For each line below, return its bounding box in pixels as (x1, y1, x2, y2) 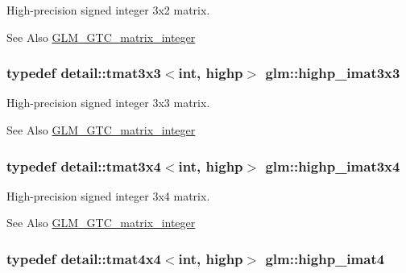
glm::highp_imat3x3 (265, 63, 400, 83)
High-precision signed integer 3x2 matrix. (6, 2, 210, 18)
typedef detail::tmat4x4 (6, 248, 161, 268)
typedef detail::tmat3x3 (6, 63, 161, 83)
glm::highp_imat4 (265, 248, 385, 268)
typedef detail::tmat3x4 (6, 155, 161, 176)
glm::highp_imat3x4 (265, 155, 400, 176)
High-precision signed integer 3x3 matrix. (6, 94, 210, 111)
